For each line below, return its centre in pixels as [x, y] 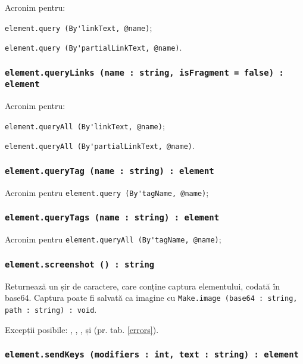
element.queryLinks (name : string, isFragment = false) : [144, 72]
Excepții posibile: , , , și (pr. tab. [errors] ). [82, 329]
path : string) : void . [51, 309]
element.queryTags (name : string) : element [112, 218]
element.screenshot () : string [80, 264]
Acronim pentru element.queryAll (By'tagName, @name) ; [113, 239]
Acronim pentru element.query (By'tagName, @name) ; [107, 192]
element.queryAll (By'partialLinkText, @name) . [100, 146]
